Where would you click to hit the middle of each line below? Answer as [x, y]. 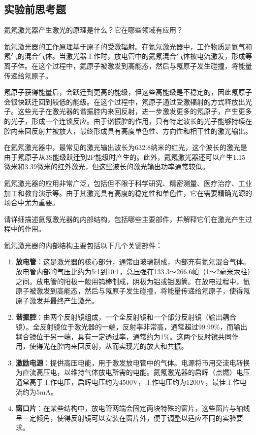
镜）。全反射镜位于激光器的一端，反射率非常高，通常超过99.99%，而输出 [131, 327]
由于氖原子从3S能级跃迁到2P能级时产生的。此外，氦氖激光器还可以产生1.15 [125, 157]
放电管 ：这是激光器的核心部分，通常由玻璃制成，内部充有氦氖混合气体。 [133, 262]
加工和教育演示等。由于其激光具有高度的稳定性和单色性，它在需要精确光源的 [128, 193]
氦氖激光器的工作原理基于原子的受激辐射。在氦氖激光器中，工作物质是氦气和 [128, 46]
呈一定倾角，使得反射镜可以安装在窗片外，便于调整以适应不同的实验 [126, 417]
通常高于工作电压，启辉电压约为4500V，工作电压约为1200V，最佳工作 [128, 382]
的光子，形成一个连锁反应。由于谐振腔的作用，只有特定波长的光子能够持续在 [128, 121]
